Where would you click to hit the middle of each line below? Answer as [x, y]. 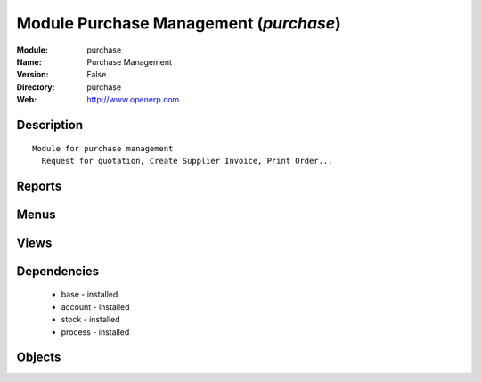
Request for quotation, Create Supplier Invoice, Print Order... [187, 161]
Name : [29, 61]
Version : [33, 75]
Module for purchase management [103, 148]
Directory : [36, 87]
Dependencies [58, 271]
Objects [39, 358]
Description [50, 125]
